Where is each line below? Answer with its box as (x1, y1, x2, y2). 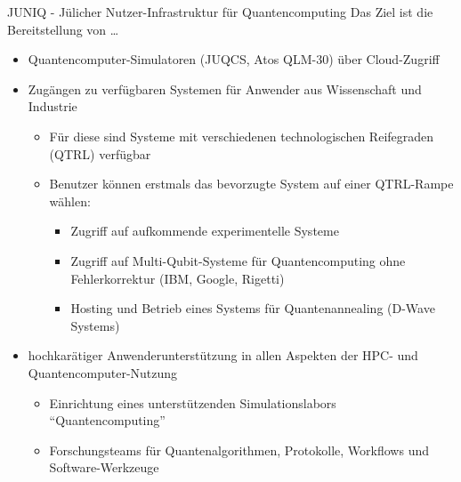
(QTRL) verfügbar (49, 144, 151, 163)
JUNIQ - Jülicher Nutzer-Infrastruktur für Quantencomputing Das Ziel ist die (7, 3, 433, 20)
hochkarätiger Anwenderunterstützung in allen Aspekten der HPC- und (28, 346, 418, 365)
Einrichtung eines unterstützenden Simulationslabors (49, 393, 336, 412)
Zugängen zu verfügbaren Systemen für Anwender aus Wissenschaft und (28, 79, 422, 98)
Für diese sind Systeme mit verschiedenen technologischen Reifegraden (49, 126, 434, 145)
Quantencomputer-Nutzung (28, 363, 178, 382)
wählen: (49, 191, 91, 210)
